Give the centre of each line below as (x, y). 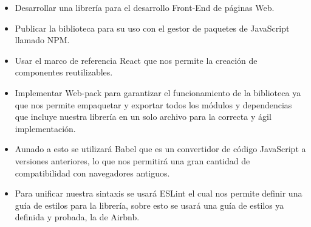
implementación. (45, 128)
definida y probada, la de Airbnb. (77, 217)
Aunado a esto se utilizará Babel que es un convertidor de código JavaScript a (160, 149)
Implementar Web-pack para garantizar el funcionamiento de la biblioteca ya (158, 92)
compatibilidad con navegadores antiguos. (92, 173)
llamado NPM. (42, 40)
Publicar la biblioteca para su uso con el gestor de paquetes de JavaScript (152, 28)
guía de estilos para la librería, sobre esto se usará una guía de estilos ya (149, 205)
